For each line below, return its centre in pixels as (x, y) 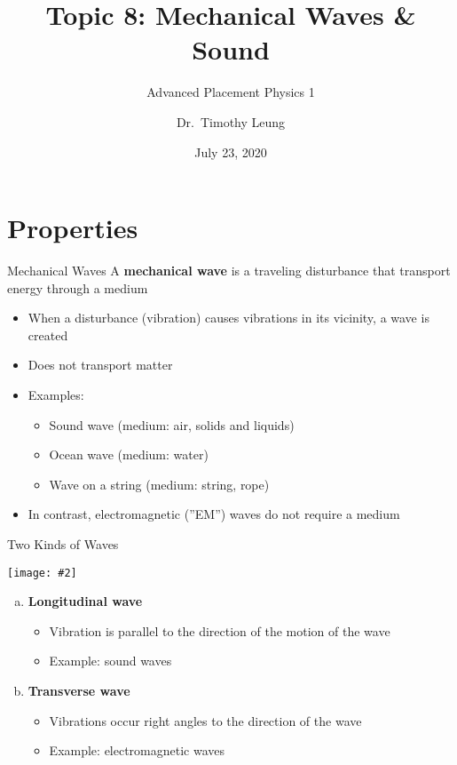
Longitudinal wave (85, 601)
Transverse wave (79, 690)
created (48, 335)
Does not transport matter (100, 365)
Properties (73, 228)
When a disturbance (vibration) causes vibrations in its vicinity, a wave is (228, 318)
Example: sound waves (110, 661)
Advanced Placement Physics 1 (231, 92)
